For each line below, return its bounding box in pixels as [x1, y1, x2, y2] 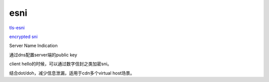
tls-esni [9, 25, 25, 31]
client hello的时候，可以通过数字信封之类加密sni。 [9, 61, 112, 67]
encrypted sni [9, 34, 38, 40]
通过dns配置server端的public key [9, 52, 77, 58]
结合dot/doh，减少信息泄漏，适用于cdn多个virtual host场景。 [9, 70, 135, 76]
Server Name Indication [9, 42, 58, 49]
